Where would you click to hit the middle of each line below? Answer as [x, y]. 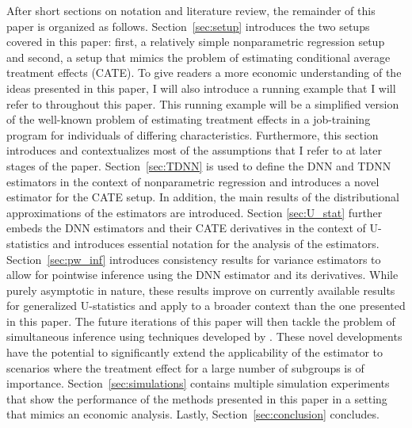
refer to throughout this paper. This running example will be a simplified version [203, 103]
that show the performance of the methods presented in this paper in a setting [197, 398]
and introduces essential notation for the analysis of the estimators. [216, 243]
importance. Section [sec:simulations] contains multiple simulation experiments [198, 383]
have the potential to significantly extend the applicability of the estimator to [195, 352]
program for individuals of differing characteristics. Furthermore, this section [193, 134]
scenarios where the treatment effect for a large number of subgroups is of [185, 367]
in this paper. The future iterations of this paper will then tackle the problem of [201, 321]
